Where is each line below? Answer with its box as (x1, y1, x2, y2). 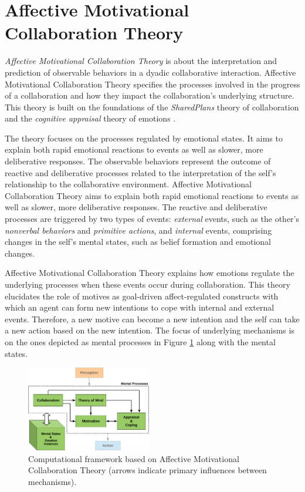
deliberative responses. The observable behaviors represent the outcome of (5, 155, 271, 167)
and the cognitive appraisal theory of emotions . (5, 112, 176, 124)
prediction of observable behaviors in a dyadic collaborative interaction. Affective (5, 66, 296, 78)
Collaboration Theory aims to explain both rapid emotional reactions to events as (5, 189, 299, 201)
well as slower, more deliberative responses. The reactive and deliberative (5, 201, 267, 213)
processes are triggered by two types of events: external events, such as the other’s (5, 213, 300, 225)
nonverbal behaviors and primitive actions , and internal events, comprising (5, 224, 272, 236)
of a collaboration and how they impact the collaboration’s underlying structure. (5, 89, 294, 102)
